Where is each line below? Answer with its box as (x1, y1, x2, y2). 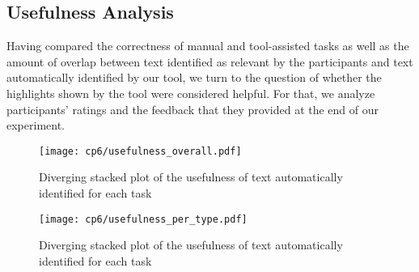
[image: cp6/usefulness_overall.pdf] (39, 145, 242, 157)
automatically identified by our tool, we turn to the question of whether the (6, 69, 382, 86)
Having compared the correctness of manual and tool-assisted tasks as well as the (6, 37, 409, 54)
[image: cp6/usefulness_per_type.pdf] (39, 213, 248, 225)
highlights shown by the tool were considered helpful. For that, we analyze (6, 84, 375, 101)
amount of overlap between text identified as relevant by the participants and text (6, 53, 413, 70)
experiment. (6, 117, 65, 134)
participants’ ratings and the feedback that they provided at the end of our (6, 100, 379, 117)
